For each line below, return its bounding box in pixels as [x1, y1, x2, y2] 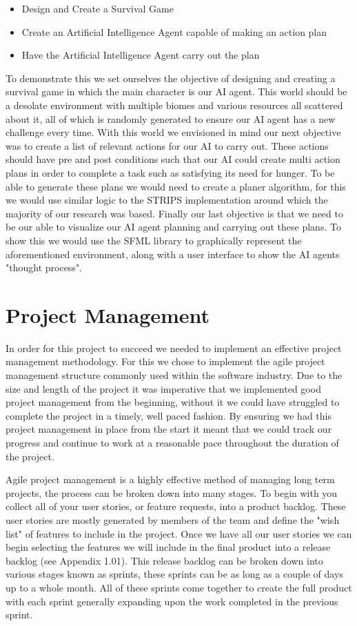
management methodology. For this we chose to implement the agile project [6, 354, 325, 369]
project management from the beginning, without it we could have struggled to [6, 395, 340, 409]
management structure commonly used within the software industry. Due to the [6, 368, 343, 382]
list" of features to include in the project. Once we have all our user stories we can [6, 526, 352, 540]
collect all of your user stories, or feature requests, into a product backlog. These [6, 499, 346, 513]
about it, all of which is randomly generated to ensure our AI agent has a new [6, 111, 336, 126]
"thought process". [6, 260, 83, 275]
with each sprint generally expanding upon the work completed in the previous [6, 594, 338, 608]
